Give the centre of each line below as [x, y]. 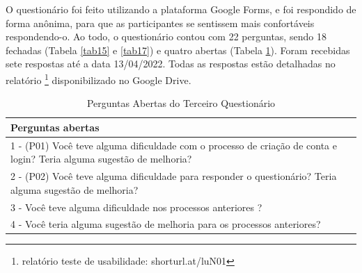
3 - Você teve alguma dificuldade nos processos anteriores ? [136, 207]
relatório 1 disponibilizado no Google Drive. [99, 78]
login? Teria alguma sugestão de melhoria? [101, 159]
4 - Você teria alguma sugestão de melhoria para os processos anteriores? [166, 224]
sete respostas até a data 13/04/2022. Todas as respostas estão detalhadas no [171, 64]
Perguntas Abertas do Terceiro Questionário [181, 103]
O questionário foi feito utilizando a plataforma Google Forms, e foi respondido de [181, 9]
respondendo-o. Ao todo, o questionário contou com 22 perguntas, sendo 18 [166, 36]
